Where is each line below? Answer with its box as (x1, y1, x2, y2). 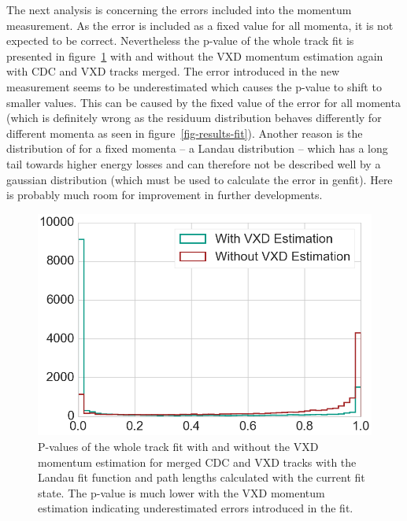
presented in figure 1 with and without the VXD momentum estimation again (6, 47, 383, 64)
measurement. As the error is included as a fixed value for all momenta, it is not (6, 17, 394, 33)
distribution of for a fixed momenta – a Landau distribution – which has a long (6, 140, 388, 157)
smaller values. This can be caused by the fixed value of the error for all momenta (6, 94, 401, 110)
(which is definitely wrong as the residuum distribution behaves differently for (6, 109, 382, 126)
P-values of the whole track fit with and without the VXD (38, 438, 319, 454)
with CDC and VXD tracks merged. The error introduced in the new (6, 63, 340, 79)
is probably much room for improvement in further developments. (6, 187, 323, 203)
